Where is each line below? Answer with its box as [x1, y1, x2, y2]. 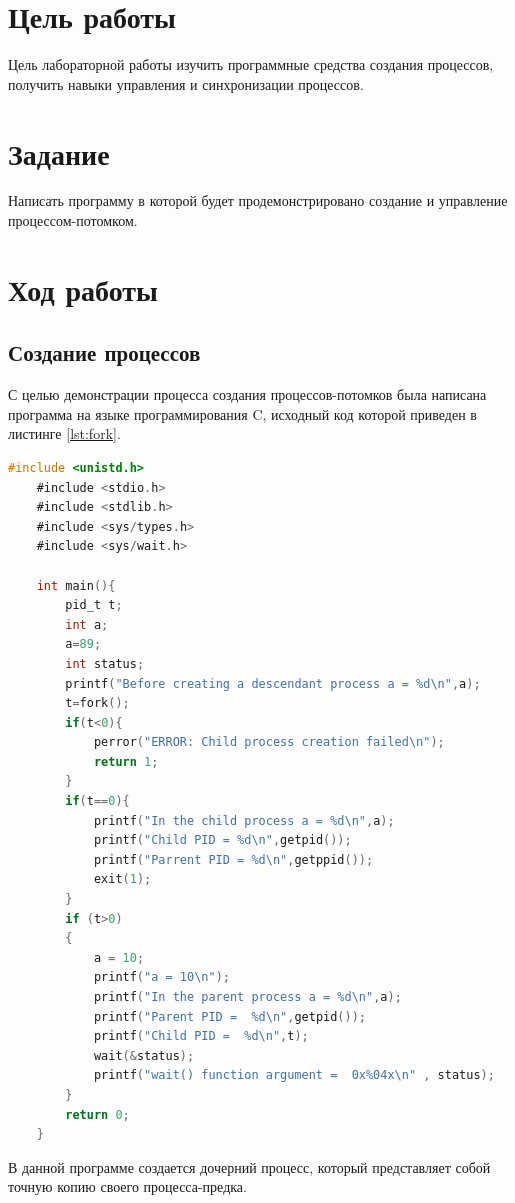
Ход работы [8, 268, 158, 309]
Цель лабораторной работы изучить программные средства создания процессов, [8, 54, 494, 75]
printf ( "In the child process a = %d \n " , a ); [93, 813, 395, 828]
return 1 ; [93, 754, 159, 769]
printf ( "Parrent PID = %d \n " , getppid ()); [93, 852, 374, 867]
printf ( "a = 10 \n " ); [93, 970, 230, 985]
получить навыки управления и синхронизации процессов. [8, 73, 364, 94]
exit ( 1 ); [93, 872, 152, 887]
